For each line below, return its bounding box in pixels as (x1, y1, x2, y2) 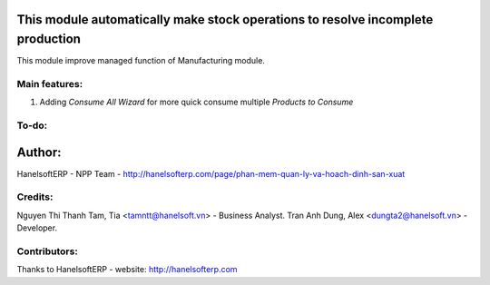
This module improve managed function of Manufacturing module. (16, 55, 265, 66)
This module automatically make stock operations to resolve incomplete (16, 12, 434, 27)
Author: (16, 144, 63, 160)
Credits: (16, 191, 54, 203)
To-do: (16, 119, 48, 132)
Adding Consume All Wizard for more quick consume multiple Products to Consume (39, 96, 354, 108)
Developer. (16, 222, 58, 233)
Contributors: (16, 245, 79, 258)
